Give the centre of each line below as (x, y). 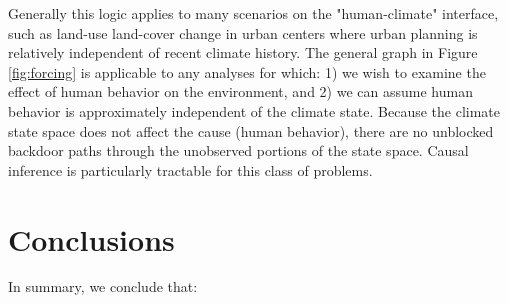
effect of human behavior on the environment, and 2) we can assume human (240, 91)
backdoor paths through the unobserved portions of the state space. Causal (238, 150)
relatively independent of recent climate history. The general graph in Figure (243, 52)
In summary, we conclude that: (103, 286)
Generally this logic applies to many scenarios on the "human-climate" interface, (253, 13)
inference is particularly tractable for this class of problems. (190, 169)
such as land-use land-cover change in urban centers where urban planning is (243, 32)
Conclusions (91, 238)
